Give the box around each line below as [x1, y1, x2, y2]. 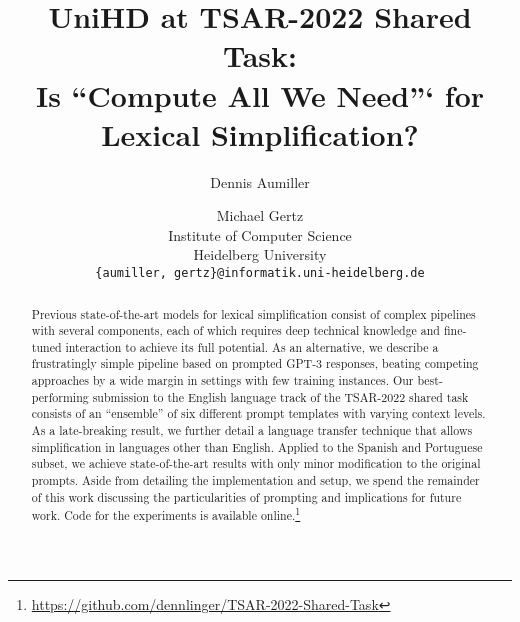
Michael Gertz [216, 205, 304, 226]
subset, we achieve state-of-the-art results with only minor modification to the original [31, 455, 481, 472]
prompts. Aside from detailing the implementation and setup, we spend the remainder [31, 472, 480, 489]
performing [31, 388, 89, 405]
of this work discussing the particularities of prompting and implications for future [31, 488, 462, 505]
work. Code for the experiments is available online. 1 [31, 504, 301, 524]
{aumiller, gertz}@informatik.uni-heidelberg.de [95, 266, 425, 281]
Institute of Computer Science [168, 224, 352, 245]
